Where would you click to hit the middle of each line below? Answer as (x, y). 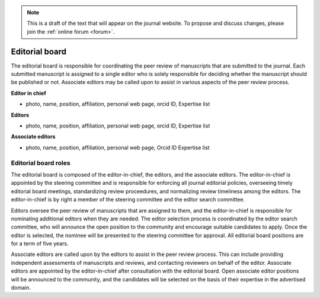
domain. (21, 288)
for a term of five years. (40, 243)
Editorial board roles (41, 163)
